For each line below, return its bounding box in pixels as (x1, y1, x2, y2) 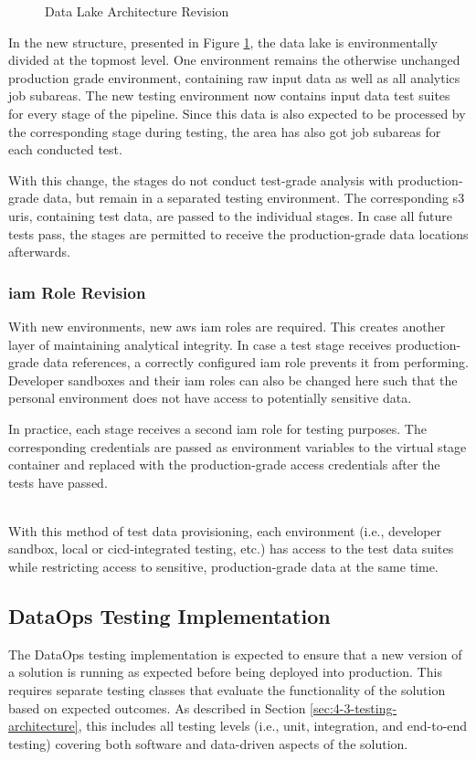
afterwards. (8, 242, 70, 261)
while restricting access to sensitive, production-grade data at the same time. (8, 557, 439, 576)
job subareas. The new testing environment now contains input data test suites (8, 86, 450, 105)
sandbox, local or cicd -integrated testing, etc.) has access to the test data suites (8, 539, 454, 558)
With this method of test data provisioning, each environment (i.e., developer (8, 521, 442, 540)
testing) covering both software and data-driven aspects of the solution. (8, 734, 408, 753)
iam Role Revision (8, 280, 146, 303)
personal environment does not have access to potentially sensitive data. (8, 388, 412, 407)
